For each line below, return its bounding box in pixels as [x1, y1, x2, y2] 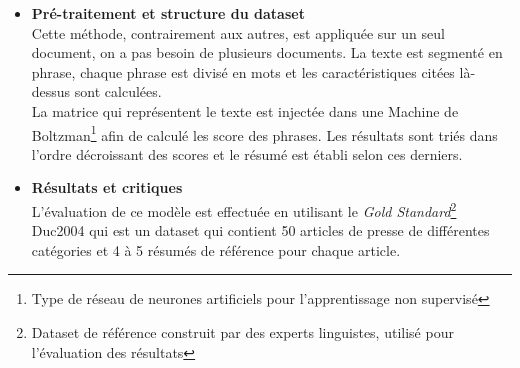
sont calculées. [74, 81, 162, 102]
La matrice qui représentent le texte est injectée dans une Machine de [31, 100, 459, 121]
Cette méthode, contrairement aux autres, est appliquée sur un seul [31, 22, 445, 43]
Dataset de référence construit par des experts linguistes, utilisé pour [31, 322, 454, 343]
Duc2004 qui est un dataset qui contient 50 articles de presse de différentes [31, 220, 490, 241]
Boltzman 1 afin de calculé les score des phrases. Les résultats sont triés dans [31, 121, 498, 145]
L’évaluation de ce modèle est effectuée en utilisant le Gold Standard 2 [31, 198, 457, 221]
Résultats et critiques [31, 177, 183, 198]
